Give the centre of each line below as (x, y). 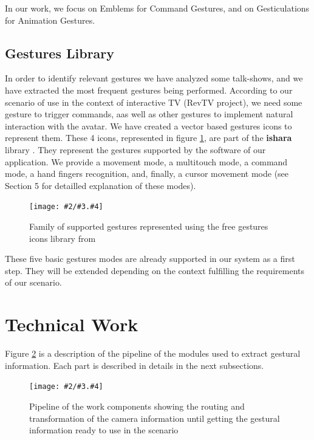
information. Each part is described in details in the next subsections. (135, 365)
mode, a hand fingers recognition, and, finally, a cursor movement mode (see (147, 174)
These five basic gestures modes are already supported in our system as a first (150, 259)
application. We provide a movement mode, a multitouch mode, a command (146, 161)
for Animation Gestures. (50, 20)
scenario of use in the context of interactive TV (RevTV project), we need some (154, 102)
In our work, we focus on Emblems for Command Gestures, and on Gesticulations (157, 8)
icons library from (63, 238)
